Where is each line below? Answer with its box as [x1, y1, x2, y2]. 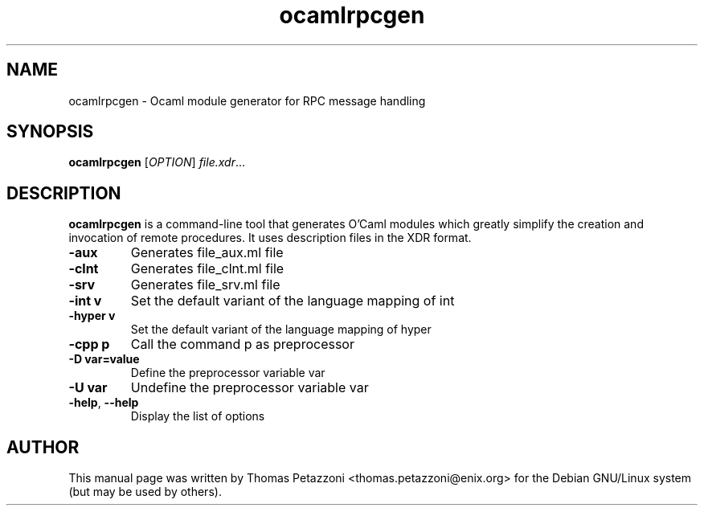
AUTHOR [6, 436, 80, 457]
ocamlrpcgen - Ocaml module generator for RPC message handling [68, 93, 426, 108]
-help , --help [68, 395, 139, 410]
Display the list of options [130, 409, 265, 424]
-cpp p [68, 336, 110, 353]
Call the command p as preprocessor [130, 336, 354, 353]
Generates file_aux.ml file [130, 244, 284, 261]
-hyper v [68, 309, 116, 323]
